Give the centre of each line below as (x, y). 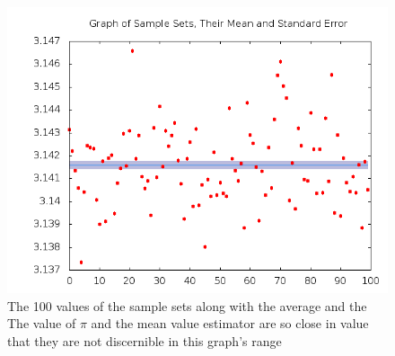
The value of (42, 323)
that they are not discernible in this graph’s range (145, 340)
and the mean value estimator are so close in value (230, 323)
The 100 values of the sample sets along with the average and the (187, 305)
